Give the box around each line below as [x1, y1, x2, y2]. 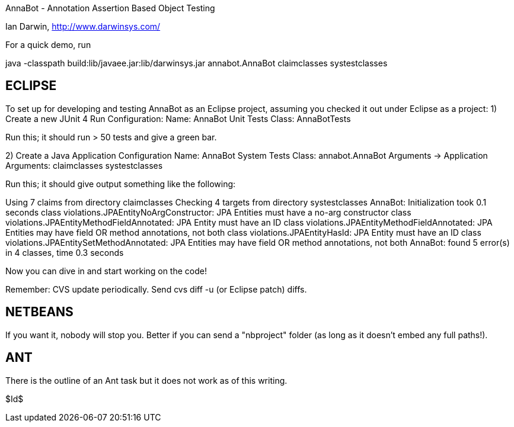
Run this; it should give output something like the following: [5, 178, 236, 189]
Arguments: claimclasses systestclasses [5, 160, 163, 171]
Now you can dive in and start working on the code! [5, 265, 207, 276]
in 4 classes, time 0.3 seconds [5, 247, 124, 258]
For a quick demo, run [5, 40, 91, 50]
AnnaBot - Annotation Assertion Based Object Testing [5, 3, 215, 13]
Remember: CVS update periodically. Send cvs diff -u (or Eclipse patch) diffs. [5, 284, 307, 294]
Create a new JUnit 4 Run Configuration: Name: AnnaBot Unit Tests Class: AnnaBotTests [5, 113, 351, 124]
